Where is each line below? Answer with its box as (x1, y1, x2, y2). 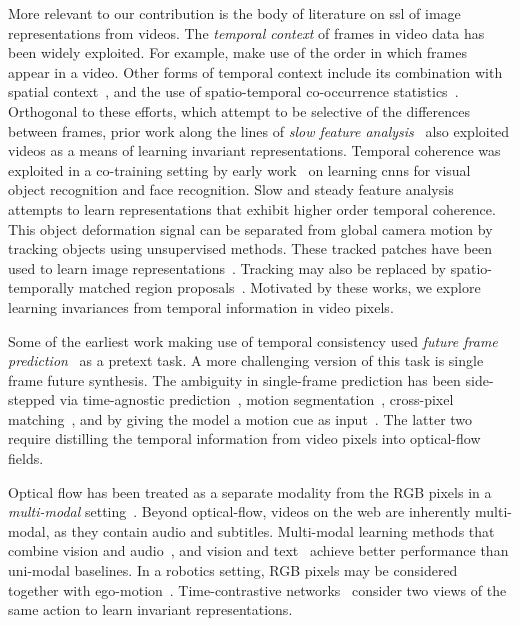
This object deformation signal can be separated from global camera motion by (8, 218, 493, 239)
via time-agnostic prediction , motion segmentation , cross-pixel (59, 389, 454, 410)
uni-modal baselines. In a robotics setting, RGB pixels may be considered (8, 560, 458, 581)
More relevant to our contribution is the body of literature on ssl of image (8, 3, 461, 23)
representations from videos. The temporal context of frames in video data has (8, 22, 485, 43)
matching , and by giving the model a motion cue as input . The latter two (8, 408, 473, 429)
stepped (8, 389, 56, 410)
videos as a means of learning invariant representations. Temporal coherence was (8, 140, 501, 161)
